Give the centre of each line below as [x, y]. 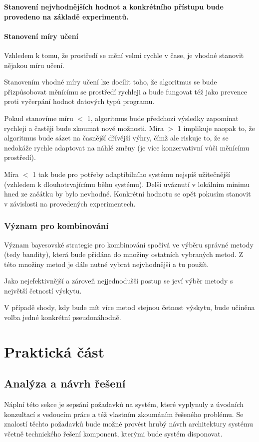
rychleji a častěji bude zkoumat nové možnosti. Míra [84, 128]
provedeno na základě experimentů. [66, 16]
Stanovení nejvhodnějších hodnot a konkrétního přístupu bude [114, 6]
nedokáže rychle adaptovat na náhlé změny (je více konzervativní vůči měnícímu [127, 147]
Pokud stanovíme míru [39, 118]
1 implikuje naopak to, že [216, 128]
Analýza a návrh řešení [65, 383]
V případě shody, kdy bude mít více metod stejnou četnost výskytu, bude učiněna [129, 307]
